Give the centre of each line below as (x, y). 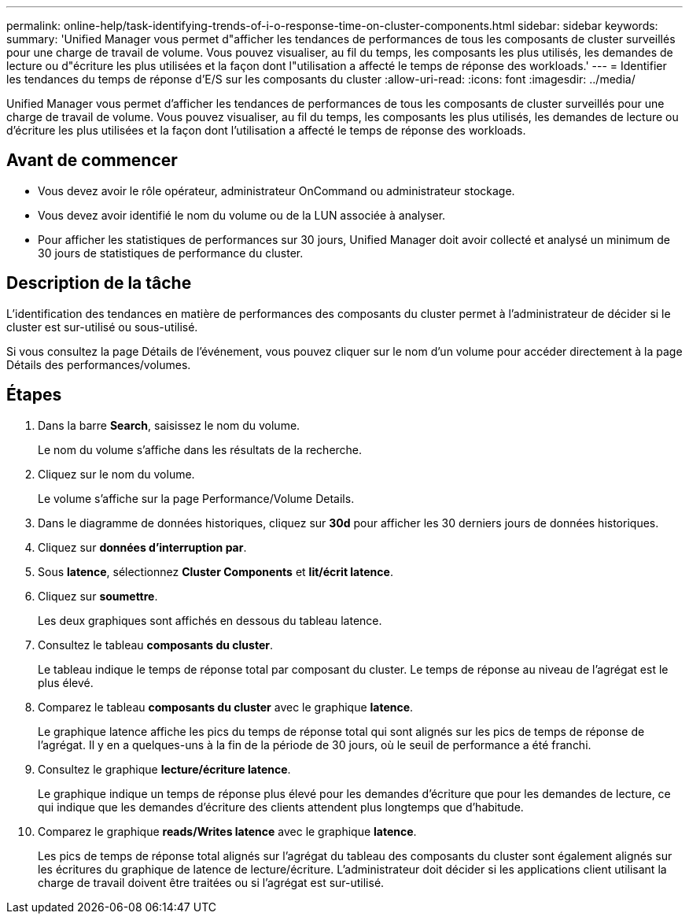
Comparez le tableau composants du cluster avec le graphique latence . (226, 707)
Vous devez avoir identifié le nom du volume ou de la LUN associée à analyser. (242, 215)
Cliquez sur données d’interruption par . (142, 547)
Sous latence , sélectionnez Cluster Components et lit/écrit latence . (216, 571)
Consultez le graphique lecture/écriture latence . (164, 769)
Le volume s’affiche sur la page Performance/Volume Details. (196, 498)
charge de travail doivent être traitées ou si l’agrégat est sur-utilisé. (211, 882)
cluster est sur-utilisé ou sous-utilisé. (102, 327)
